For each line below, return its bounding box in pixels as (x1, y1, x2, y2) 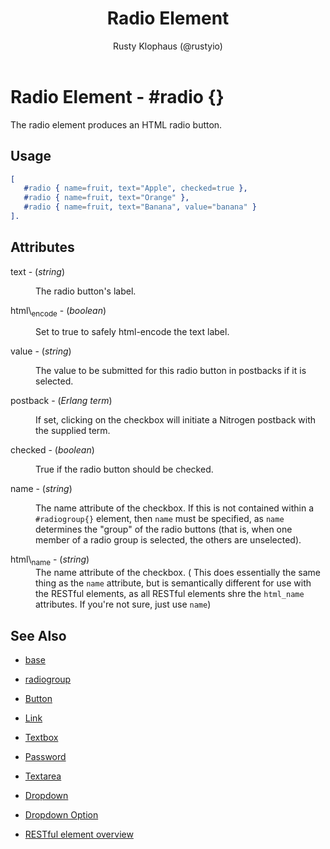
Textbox (24, 732, 59, 744)
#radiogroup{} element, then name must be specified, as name (35, 513, 285, 525)
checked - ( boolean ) (10, 444, 95, 456)
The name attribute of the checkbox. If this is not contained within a (35, 502, 315, 514)
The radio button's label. (35, 285, 137, 297)
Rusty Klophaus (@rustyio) (113, 40, 223, 52)
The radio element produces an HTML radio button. (10, 118, 223, 131)
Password (24, 751, 67, 763)
